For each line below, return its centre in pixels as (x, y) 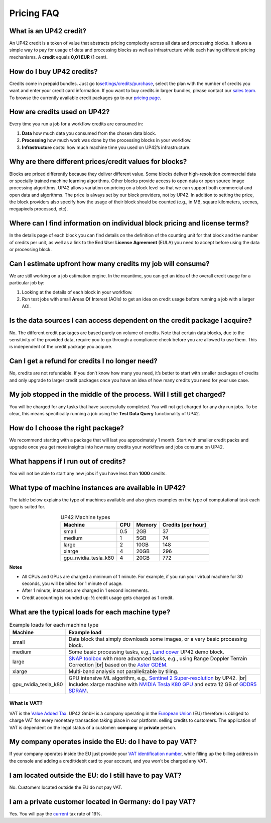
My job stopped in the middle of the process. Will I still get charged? (117, 394)
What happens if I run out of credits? (68, 461)
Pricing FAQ (34, 13)
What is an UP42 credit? (48, 31)
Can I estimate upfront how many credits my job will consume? (109, 264)
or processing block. (31, 250)
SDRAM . (79, 691)
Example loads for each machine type (54, 625)
